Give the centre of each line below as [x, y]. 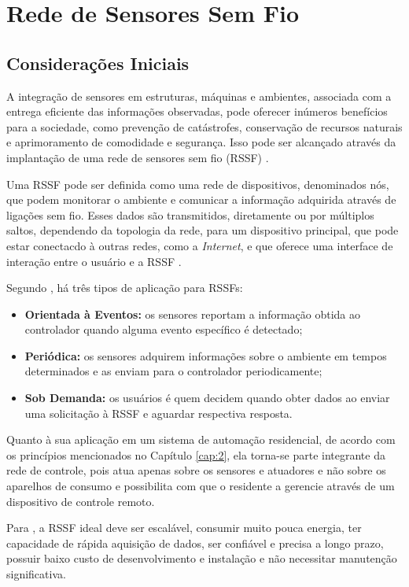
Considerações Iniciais [98, 63]
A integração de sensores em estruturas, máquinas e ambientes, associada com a [199, 96]
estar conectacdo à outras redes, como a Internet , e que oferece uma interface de [200, 245]
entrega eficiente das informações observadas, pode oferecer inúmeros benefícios [197, 111]
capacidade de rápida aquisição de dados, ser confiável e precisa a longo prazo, [195, 543]
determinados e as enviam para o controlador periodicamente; [173, 371]
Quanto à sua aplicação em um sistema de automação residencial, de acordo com [201, 439]
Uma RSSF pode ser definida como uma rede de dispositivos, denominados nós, [198, 184]
